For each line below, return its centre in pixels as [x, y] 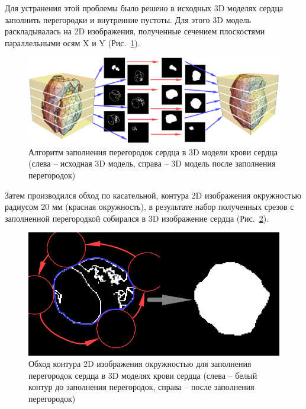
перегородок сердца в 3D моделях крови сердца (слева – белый [143, 375]
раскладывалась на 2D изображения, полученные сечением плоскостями [135, 31]
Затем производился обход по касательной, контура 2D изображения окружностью [153, 195]
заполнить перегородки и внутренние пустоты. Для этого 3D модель [128, 19]
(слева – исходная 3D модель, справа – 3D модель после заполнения [152, 163]
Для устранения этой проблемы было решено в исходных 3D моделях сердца [144, 8]
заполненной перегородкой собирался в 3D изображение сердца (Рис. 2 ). [137, 218]
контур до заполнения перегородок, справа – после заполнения [141, 387]
